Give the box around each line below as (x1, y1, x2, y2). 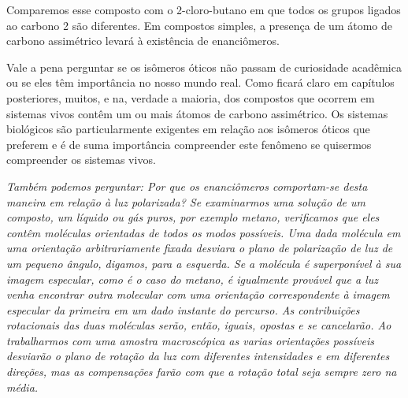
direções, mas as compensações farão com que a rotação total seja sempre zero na (6, 363, 397, 380)
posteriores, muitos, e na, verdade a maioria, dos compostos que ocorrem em (6, 89, 375, 106)
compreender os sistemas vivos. (6, 151, 156, 168)
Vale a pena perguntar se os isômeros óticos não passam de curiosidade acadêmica (6, 58, 402, 75)
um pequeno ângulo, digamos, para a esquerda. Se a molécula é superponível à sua (6, 255, 402, 271)
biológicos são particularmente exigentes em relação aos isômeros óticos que (6, 121, 370, 137)
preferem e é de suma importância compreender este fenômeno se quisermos (6, 136, 372, 152)
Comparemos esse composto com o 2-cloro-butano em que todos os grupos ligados (6, 2, 401, 17)
